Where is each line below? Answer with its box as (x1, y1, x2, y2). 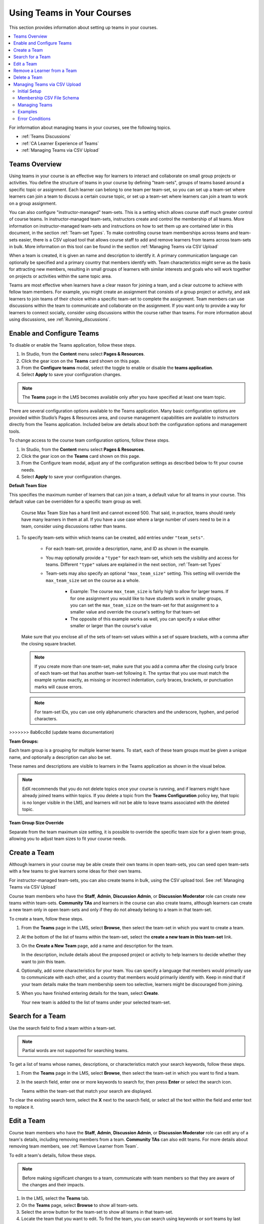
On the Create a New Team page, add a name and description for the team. (21, 942, 174, 948)
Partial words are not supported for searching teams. (22, 1048, 129, 1054)
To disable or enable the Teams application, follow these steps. (9, 342, 136, 348)
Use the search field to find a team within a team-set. (9, 1025, 116, 1031)
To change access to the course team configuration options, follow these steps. (9, 437, 170, 443)
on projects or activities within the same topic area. (9, 273, 112, 279)
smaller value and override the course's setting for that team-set (70, 609, 200, 615)
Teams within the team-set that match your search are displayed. (21, 1088, 153, 1094)
